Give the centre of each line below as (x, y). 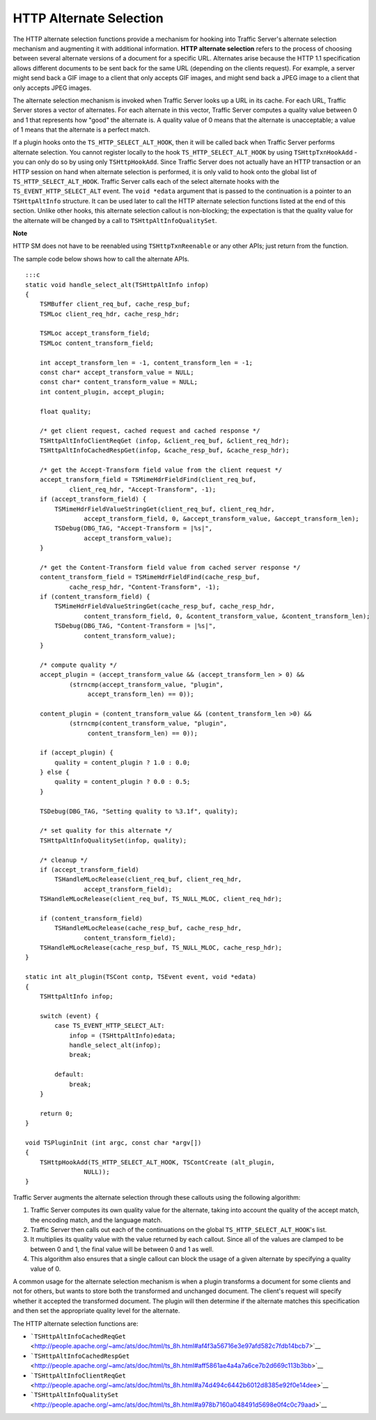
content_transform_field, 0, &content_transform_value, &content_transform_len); (227, 616)
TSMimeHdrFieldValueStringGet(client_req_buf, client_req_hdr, (165, 509)
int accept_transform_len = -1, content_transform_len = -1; (146, 363)
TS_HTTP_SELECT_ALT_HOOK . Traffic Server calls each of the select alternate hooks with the (146, 182)
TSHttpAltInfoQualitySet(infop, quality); (113, 840)
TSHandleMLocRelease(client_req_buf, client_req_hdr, (148, 879)
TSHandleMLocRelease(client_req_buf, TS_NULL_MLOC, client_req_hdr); (161, 899)
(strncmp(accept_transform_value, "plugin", (147, 684)
